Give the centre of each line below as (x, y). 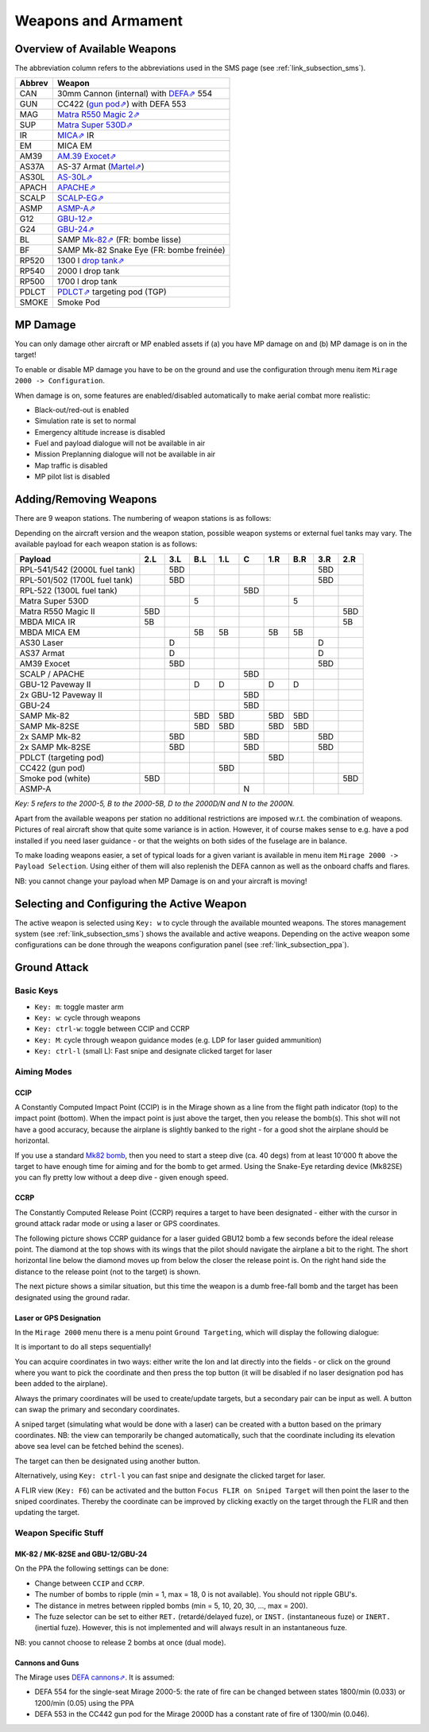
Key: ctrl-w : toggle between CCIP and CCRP (112, 1029)
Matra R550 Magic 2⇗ (99, 115)
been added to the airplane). (61, 1384)
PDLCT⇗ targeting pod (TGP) (112, 292)
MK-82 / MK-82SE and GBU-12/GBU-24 (81, 1554)
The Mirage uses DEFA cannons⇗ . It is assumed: (95, 1677)
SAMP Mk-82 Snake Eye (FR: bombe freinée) (141, 250)
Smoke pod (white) (55, 779)
